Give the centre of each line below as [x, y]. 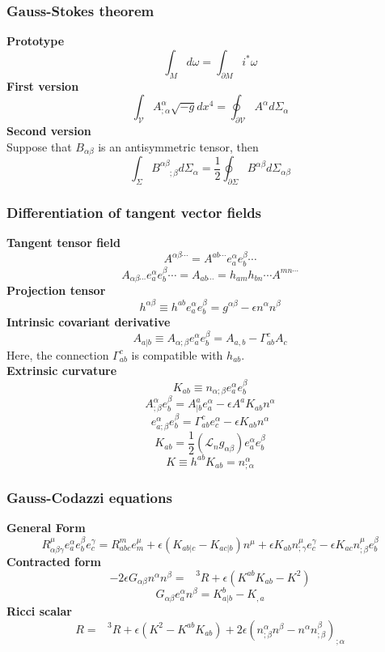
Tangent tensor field [63, 243]
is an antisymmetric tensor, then [178, 146]
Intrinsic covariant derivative [89, 321]
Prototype [36, 41]
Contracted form [54, 562]
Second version [49, 130]
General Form [46, 528]
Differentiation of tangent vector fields [134, 212]
